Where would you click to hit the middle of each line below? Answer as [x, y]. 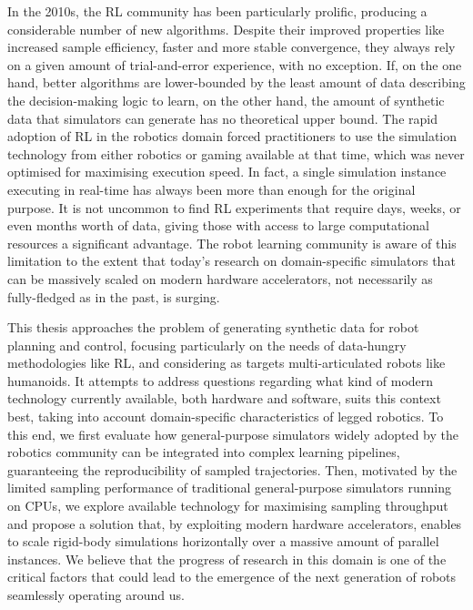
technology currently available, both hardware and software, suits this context [224, 398]
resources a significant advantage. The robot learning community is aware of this [232, 243]
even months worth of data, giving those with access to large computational [218, 225]
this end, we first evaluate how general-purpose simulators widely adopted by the [233, 434]
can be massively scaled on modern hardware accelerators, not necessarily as [220, 278]
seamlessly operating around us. [96, 595]
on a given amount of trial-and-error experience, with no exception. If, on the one [235, 64]
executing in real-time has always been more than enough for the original [211, 189]
